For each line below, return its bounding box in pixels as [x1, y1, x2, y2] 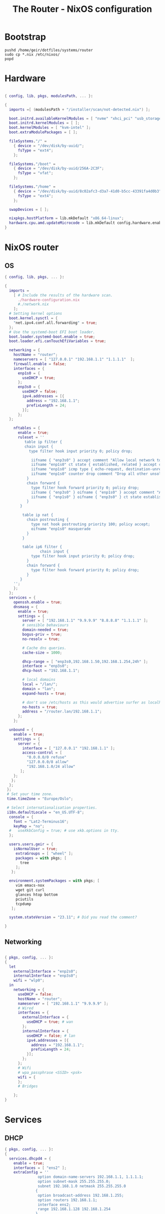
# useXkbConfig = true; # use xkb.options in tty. [9, 828, 120, 833]
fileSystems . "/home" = [9, 184, 56, 189]
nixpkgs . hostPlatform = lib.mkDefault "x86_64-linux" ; [9, 216, 124, 221]
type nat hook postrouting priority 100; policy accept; [31, 521, 151, 527]
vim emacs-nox [15, 883, 45, 888]
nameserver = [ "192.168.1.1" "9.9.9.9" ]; [17, 1001, 109, 1006]
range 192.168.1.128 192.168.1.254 [37, 1207, 111, 1212]
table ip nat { [22, 512, 54, 518]
